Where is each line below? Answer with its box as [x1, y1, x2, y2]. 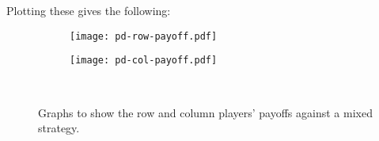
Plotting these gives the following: [6, 2, 171, 18]
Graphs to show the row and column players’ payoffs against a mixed [38, 104, 373, 120]
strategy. [38, 120, 80, 136]
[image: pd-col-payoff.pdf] [70, 55, 218, 67]
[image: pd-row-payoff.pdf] [70, 30, 218, 42]
